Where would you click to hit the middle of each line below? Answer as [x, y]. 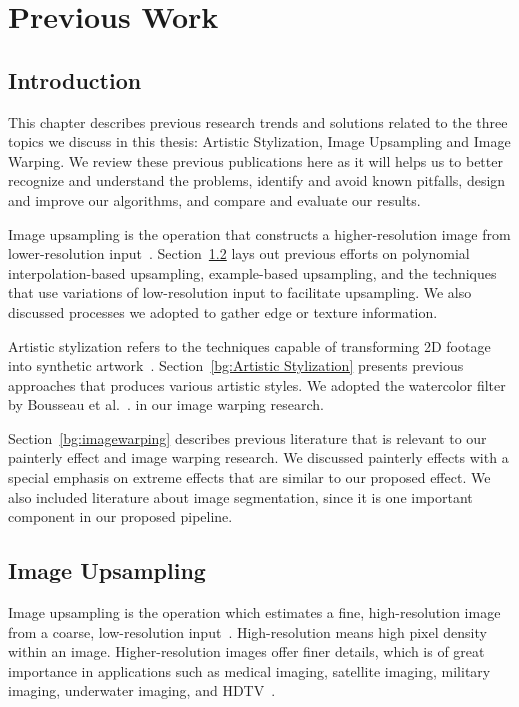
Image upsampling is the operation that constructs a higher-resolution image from [259, 233]
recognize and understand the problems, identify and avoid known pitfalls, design [257, 180]
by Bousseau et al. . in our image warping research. [166, 404]
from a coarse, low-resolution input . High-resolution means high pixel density [247, 631]
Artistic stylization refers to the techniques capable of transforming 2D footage [249, 345]
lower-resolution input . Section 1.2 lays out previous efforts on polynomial [239, 253]
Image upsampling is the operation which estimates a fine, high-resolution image [254, 612]
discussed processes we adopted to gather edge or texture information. [223, 311]
